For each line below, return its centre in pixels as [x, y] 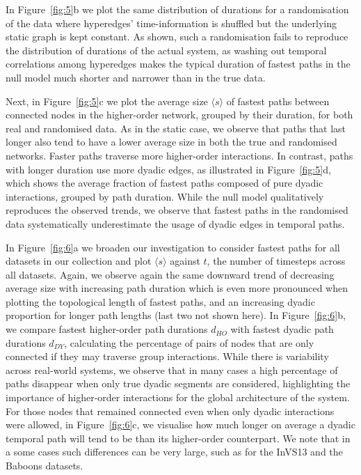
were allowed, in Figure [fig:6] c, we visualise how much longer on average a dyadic [180, 425]
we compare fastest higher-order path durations [107, 329]
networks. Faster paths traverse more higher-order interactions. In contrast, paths [179, 155]
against [185, 261]
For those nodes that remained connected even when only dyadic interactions [170, 411]
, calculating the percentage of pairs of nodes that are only [189, 342]
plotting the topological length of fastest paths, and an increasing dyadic [160, 301]
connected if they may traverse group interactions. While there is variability [167, 356]
